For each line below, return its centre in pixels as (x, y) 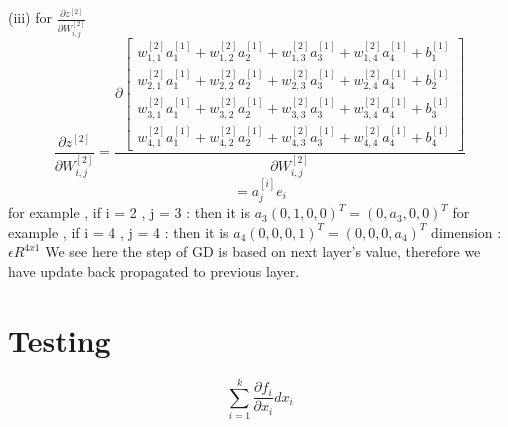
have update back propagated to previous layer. (154, 271)
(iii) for (30, 17)
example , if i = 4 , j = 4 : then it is (118, 231)
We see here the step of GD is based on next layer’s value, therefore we (263, 251)
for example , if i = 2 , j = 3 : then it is (129, 212)
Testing (59, 339)
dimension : (466, 231)
